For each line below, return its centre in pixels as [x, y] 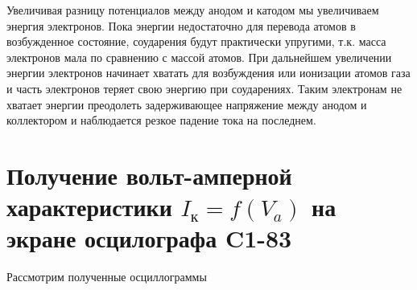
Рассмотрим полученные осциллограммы [107, 277]
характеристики [89, 207]
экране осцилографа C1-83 [149, 238]
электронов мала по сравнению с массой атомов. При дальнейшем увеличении [199, 57]
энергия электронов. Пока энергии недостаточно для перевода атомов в [181, 25]
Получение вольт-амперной [149, 175]
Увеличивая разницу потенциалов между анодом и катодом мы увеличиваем [193, 10]
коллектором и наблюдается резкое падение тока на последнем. [161, 120]
